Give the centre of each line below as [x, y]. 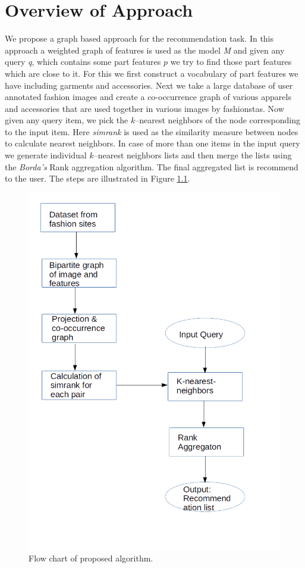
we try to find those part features [231, 62]
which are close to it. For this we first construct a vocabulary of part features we [152, 73]
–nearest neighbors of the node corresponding [218, 120]
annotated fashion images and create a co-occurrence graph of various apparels [148, 97]
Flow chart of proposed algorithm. [91, 558]
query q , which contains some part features [83, 62]
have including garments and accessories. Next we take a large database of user [149, 85]
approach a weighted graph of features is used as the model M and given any [145, 50]
